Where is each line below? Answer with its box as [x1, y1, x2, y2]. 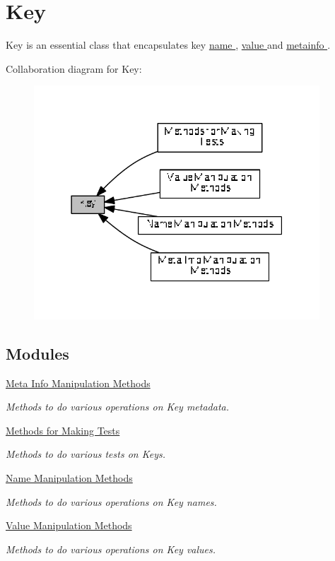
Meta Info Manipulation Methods [6, 375, 151, 390]
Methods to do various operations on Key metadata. [6, 399, 230, 414]
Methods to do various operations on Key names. [6, 494, 217, 509]
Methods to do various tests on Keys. [6, 447, 166, 461]
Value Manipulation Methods [6, 518, 132, 533]
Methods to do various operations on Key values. [6, 541, 216, 556]
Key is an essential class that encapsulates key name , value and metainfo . [6, 37, 331, 52]
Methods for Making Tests [6, 423, 120, 437]
